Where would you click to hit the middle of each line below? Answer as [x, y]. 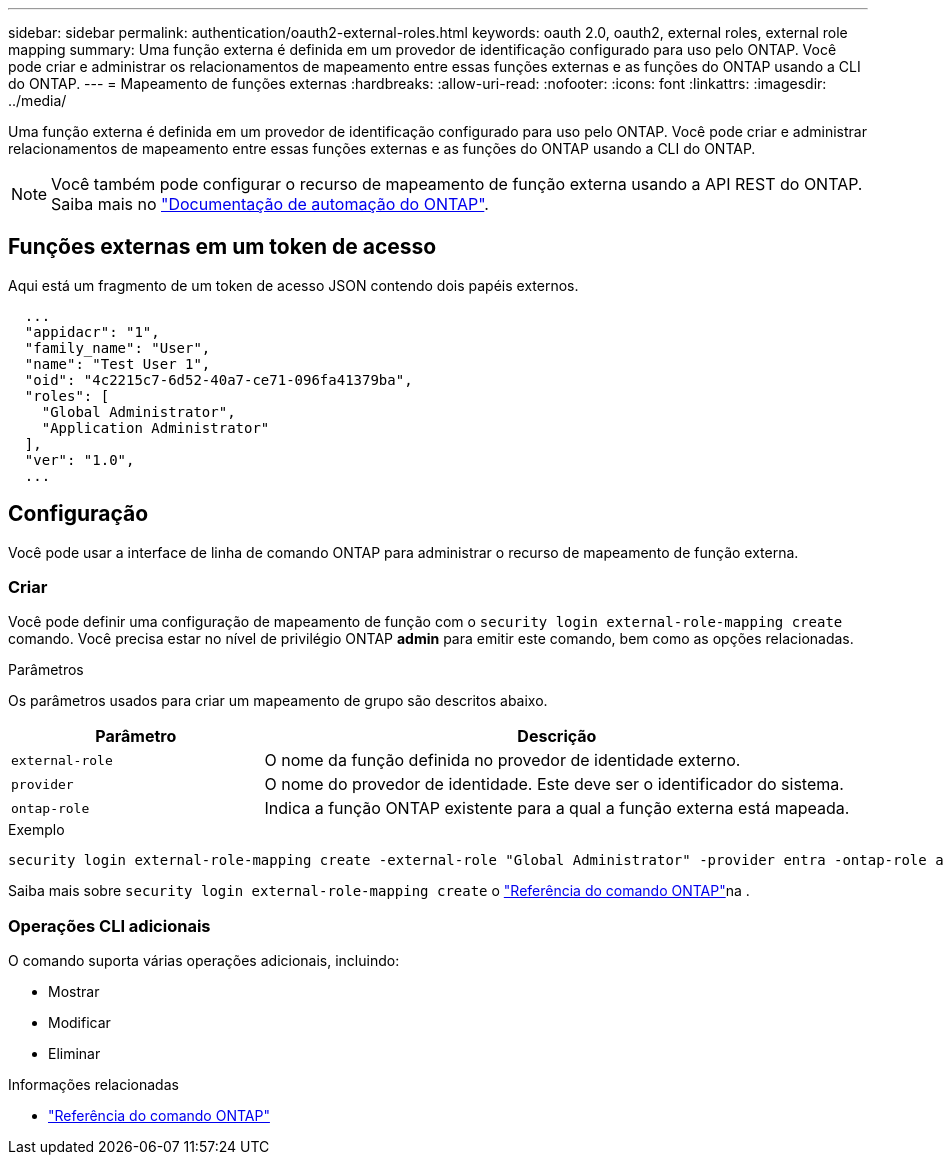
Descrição [557, 736]
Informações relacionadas [93, 1085]
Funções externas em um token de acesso [222, 247]
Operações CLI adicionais [109, 925]
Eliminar [74, 1054]
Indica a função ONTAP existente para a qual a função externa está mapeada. [557, 808]
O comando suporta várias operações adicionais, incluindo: [204, 961]
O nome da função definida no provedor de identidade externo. [502, 760]
